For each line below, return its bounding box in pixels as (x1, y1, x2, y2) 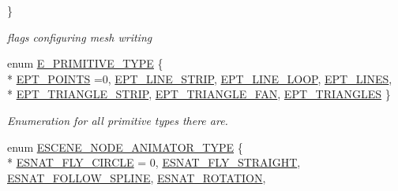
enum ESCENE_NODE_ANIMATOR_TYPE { (7, 138, 243, 155)
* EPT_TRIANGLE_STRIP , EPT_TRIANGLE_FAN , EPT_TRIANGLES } (7, 86, 391, 102)
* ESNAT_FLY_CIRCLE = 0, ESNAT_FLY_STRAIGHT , (7, 154, 301, 171)
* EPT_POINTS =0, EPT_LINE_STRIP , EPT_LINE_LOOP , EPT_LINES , (7, 70, 392, 86)
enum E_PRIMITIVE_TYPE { (7, 55, 163, 72)
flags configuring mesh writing (7, 28, 152, 45)
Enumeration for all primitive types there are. (7, 112, 228, 128)
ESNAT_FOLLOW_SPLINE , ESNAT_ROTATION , (7, 169, 266, 185)
